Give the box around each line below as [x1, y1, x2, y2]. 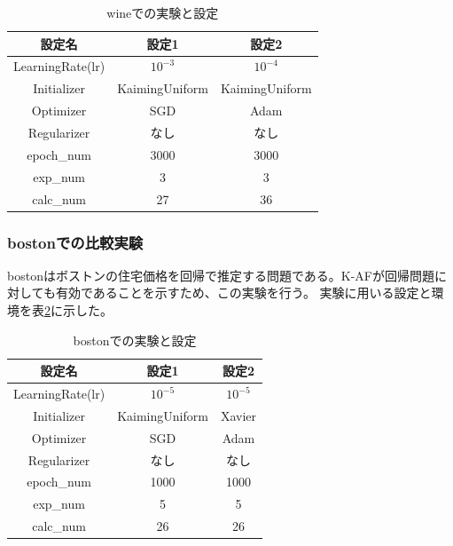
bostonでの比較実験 [7, 231, 144, 253]
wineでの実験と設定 [106, 4, 219, 21]
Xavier [220, 406, 256, 424]
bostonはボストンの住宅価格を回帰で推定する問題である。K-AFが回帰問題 [7, 265, 434, 284]
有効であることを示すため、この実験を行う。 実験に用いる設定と [55, 283, 432, 302]
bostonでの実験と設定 [73, 330, 197, 349]
